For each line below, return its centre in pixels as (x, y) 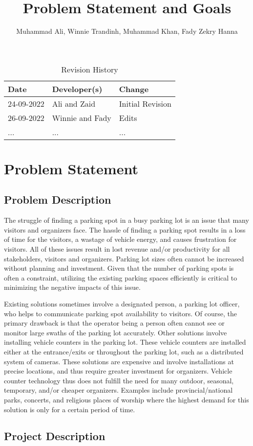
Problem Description (58, 200)
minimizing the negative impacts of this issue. (72, 287)
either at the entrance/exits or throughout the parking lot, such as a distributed (124, 352)
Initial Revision (145, 103)
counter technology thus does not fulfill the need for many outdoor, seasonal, (119, 380)
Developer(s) (77, 89)
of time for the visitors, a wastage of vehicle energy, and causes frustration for (120, 239)
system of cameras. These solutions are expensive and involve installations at (119, 361)
